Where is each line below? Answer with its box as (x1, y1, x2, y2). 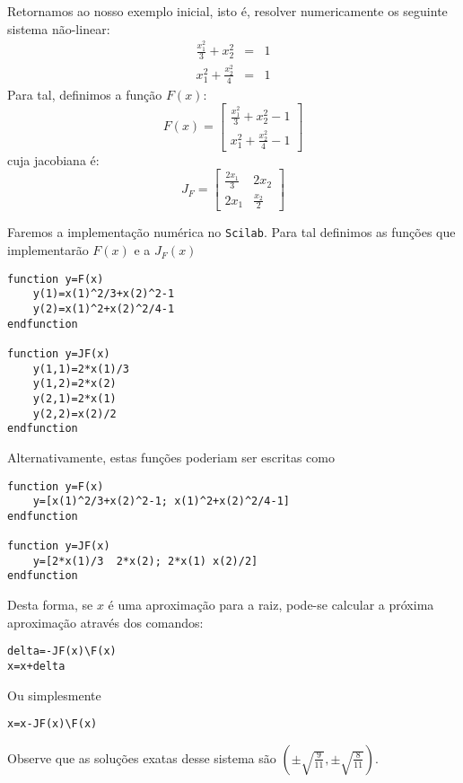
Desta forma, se (7, 595, 93, 614)
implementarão (7, 241, 89, 260)
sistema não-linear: (7, 19, 110, 38)
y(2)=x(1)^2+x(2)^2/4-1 (32, 303, 175, 316)
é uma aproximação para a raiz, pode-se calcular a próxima (108, 595, 434, 614)
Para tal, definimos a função (7, 84, 162, 103)
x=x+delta (7, 659, 66, 673)
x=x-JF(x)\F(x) (7, 717, 98, 731)
